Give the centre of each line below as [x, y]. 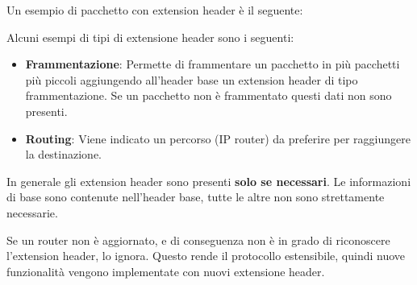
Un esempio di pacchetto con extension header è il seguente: [155, 10]
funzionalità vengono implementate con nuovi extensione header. [166, 271]
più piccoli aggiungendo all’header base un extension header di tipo [192, 79]
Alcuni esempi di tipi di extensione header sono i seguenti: [150, 37]
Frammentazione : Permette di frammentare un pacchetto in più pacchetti [213, 64]
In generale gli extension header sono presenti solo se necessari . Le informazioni [209, 181]
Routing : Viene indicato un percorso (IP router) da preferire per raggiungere [218, 138]
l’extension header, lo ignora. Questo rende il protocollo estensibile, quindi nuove [206, 256]
